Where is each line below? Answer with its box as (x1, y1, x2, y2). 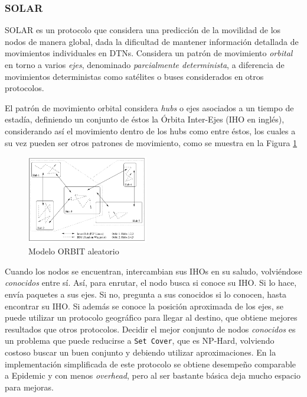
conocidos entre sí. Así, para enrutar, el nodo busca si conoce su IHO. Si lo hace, (5, 276, 297, 289)
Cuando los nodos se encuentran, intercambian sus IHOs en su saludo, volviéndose (5, 264, 302, 277)
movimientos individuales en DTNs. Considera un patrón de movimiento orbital (5, 47, 293, 59)
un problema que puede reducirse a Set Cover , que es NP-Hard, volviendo (5, 334, 275, 347)
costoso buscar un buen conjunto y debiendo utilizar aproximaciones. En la (5, 346, 276, 359)
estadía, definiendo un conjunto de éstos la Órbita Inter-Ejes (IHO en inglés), (5, 113, 285, 125)
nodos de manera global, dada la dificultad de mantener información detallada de (5, 35, 299, 47)
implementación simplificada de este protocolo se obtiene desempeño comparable (5, 357, 296, 370)
